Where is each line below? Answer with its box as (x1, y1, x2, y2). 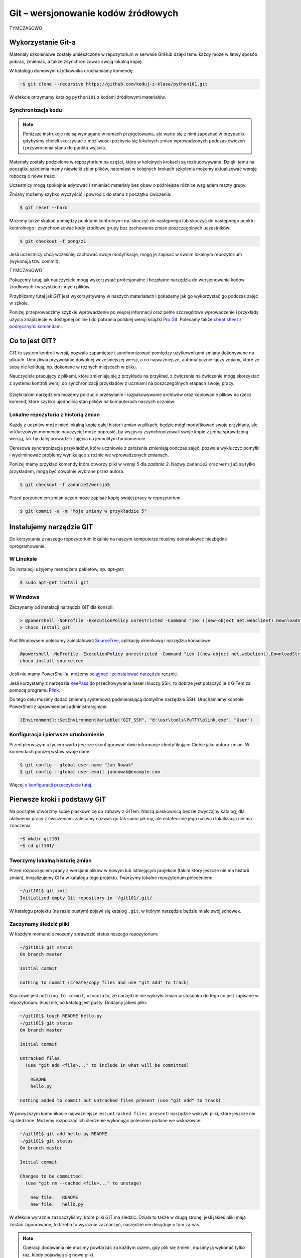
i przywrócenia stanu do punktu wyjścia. (23, 145, 106, 151)
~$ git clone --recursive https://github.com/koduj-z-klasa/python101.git (20, 81, 208, 87)
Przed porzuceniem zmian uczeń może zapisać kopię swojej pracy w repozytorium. (9, 495, 182, 501)
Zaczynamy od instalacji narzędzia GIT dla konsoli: (9, 604, 114, 610)
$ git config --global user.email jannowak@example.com (20, 769, 161, 775)
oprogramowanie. (9, 543, 46, 549)
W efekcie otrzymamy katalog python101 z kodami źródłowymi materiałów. (9, 94, 166, 100)
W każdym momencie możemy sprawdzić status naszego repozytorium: (9, 931, 159, 937)
